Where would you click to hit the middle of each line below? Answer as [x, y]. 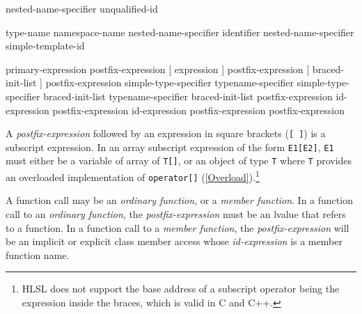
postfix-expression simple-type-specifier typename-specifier [170, 83]
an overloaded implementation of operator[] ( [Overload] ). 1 [133, 176]
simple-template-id [45, 46]
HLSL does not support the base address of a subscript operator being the [181, 289]
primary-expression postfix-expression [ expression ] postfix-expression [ [158, 69]
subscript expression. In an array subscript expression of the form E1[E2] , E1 [170, 147]
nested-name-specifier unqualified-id [82, 8]
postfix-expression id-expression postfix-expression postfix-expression [198, 110]
